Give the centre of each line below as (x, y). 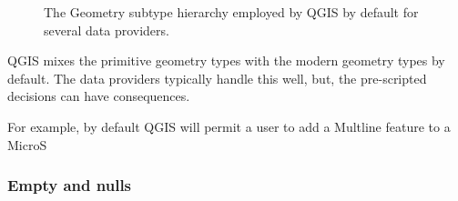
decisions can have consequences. (99, 96)
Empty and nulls (70, 185)
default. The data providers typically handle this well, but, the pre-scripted (217, 78)
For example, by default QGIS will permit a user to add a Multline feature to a (229, 126)
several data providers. (107, 30)
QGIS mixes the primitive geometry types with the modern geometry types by (226, 60)
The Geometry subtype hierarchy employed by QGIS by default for (231, 12)
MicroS (27, 144)
